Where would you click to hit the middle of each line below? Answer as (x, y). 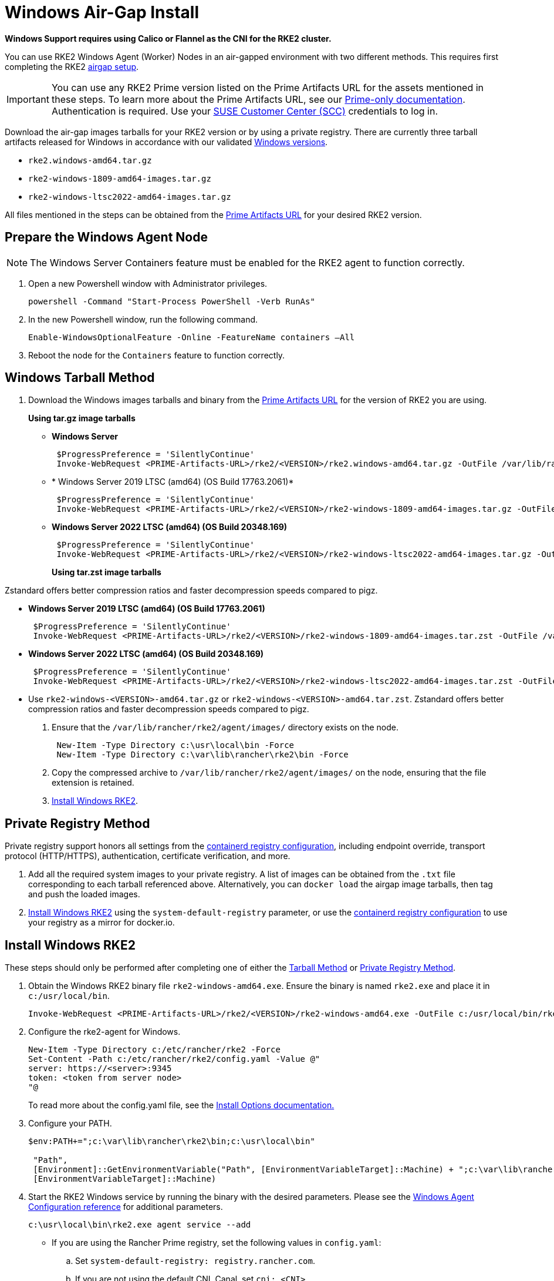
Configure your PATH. (70, 1124)
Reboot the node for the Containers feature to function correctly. (157, 355)
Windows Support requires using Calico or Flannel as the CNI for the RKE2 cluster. (168, 38)
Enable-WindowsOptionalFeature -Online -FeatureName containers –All (192, 337)
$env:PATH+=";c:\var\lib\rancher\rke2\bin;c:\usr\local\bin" (172, 1141)
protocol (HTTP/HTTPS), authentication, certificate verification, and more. (148, 856)
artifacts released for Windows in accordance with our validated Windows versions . (166, 142)
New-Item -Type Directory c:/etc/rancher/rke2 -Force (154, 1050)
